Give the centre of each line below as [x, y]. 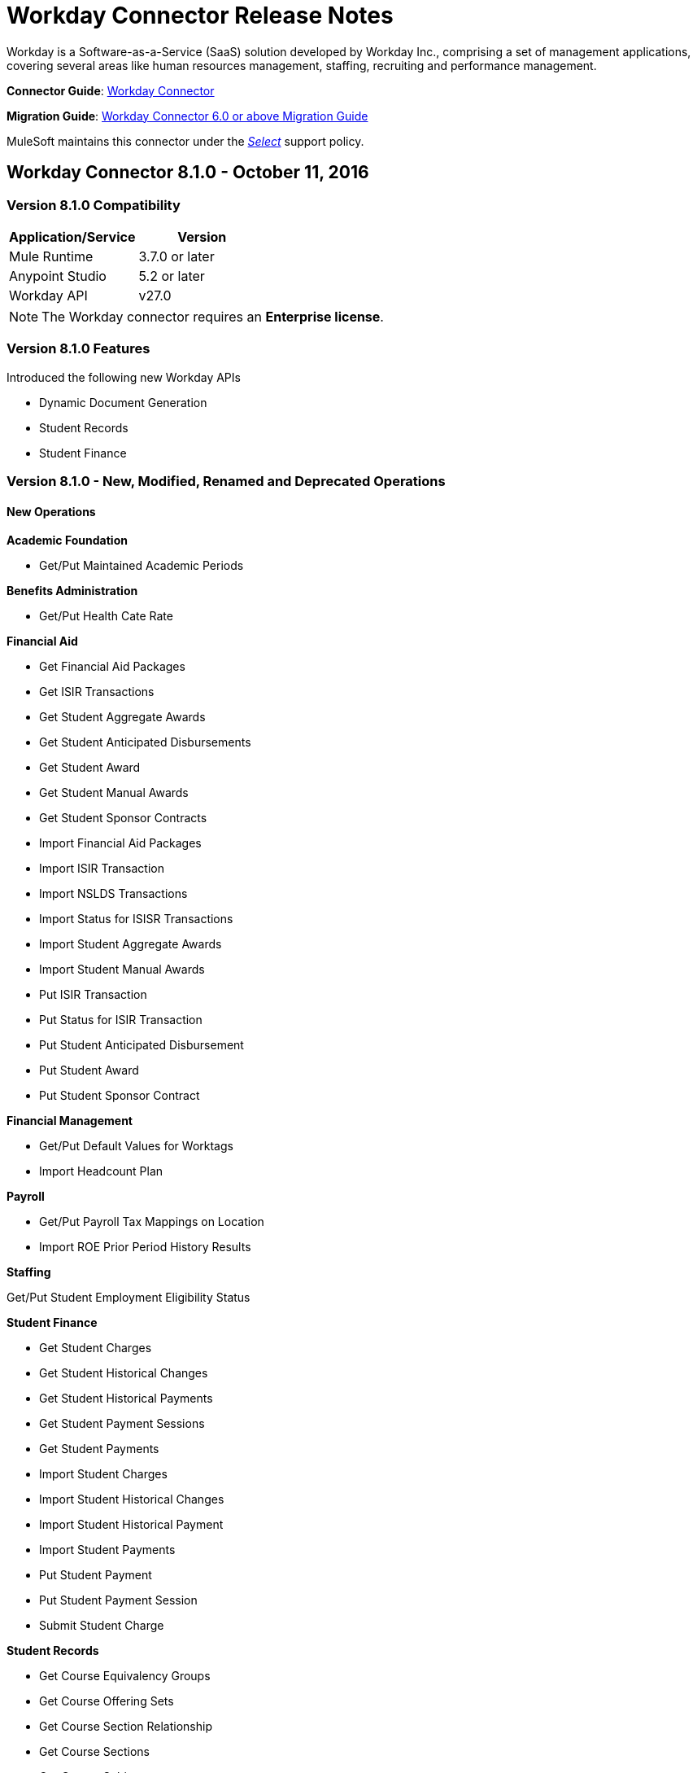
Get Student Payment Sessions [122, 1424]
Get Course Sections [94, 1752]
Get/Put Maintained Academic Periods [142, 566]
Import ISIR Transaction [102, 869]
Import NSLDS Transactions [113, 894]
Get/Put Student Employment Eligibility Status [129, 1298]
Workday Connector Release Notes [200, 15]
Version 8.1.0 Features [78, 349]
